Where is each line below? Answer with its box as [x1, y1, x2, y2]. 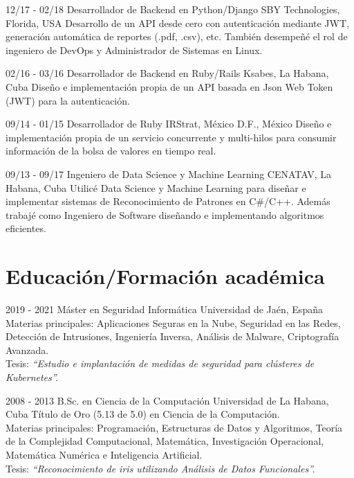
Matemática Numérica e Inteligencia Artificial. [6, 447, 203, 461]
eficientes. [6, 221, 46, 236]
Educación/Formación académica [6, 262, 325, 290]
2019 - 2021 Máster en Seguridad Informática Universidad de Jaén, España [6, 302, 323, 317]
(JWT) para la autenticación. [6, 93, 130, 107]
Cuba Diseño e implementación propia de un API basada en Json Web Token [6, 79, 333, 94]
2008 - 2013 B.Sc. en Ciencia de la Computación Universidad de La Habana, [6, 393, 329, 407]
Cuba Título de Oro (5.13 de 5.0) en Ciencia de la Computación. [6, 407, 280, 421]
